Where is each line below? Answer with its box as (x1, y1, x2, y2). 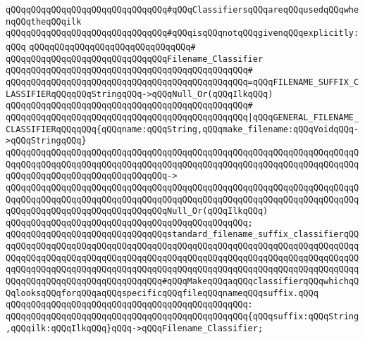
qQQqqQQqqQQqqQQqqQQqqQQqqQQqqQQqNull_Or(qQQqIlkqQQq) (6, 206, 268, 217)
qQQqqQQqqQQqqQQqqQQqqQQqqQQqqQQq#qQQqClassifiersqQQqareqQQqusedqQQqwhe (6, 5, 359, 15)
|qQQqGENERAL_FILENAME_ (247, 112, 359, 122)
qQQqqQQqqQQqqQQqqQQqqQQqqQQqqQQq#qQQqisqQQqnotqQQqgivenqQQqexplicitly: (6, 28, 359, 39)
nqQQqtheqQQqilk (6, 16, 82, 27)
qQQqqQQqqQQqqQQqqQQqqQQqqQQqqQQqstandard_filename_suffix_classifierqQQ (6, 229, 359, 240)
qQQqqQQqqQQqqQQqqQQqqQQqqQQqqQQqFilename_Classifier (6, 53, 264, 64)
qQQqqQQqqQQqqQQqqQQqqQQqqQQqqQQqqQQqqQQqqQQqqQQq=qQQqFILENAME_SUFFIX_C (6, 77, 359, 87)
